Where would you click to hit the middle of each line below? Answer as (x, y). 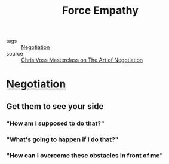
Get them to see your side (55, 106)
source (15, 54)
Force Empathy (100, 10)
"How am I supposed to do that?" (55, 123)
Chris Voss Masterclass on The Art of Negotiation (82, 60)
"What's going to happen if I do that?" (62, 139)
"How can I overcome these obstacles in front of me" (84, 155)
